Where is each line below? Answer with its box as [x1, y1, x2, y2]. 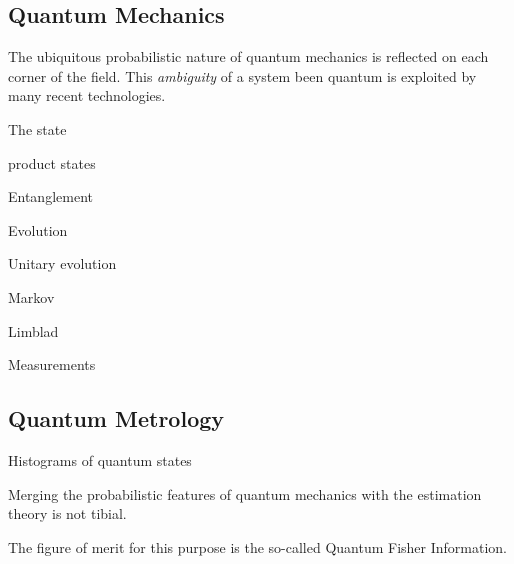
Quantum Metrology [8, 403, 225, 434]
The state [8, 118, 67, 139]
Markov [8, 286, 55, 307]
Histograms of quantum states [8, 449, 192, 470]
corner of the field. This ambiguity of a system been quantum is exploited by [8, 65, 477, 86]
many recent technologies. [8, 85, 166, 106]
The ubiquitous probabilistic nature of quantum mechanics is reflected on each [8, 46, 489, 67]
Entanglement [8, 186, 93, 207]
